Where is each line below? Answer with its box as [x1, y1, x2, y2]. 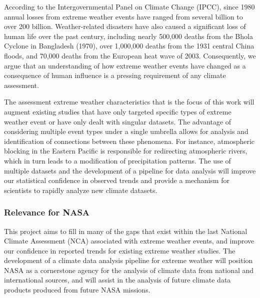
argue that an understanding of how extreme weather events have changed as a [4, 60, 246, 70]
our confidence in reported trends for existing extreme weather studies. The [4, 245, 235, 255]
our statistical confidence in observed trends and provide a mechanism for [4, 175, 229, 185]
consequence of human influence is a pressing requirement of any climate [4, 70, 226, 80]
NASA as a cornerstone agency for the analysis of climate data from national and [4, 264, 254, 275]
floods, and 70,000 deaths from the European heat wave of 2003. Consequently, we [4, 50, 256, 60]
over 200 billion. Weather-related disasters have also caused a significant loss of [4, 21, 246, 31]
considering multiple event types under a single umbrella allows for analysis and [4, 126, 248, 136]
